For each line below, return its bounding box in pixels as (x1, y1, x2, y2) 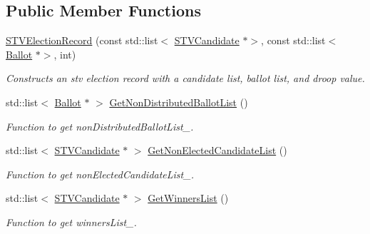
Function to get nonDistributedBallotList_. (6, 118, 194, 133)
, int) (53, 46, 76, 61)
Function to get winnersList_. (6, 214, 137, 229)
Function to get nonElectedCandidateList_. (6, 166, 194, 181)
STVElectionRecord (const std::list (6, 33, 158, 48)
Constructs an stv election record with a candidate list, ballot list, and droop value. (6, 71, 365, 86)
